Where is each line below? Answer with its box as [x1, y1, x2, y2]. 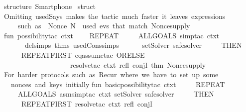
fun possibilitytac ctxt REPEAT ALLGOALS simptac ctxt [4, 30, 220, 40]
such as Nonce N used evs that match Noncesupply [17, 20, 190, 31]
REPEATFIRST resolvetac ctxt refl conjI [21, 98, 153, 109]
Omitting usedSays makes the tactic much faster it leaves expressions [4, 10, 226, 21]
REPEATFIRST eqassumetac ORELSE [21, 49, 145, 60]
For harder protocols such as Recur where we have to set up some [4, 69, 219, 80]
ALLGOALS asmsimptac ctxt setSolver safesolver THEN [17, 89, 214, 99]
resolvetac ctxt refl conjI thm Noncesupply [70, 59, 206, 70]
